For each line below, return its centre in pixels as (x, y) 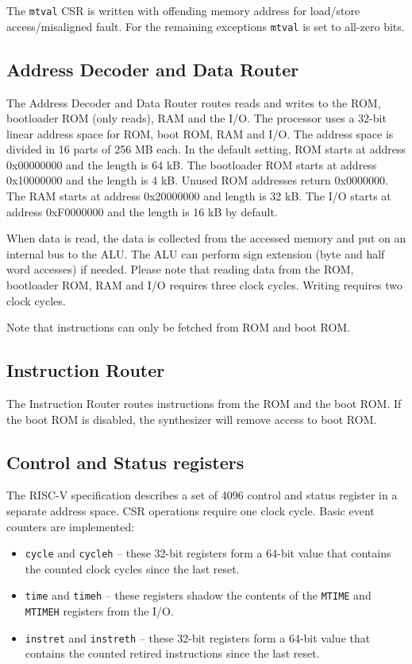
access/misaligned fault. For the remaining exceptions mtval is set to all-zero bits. (206, 26)
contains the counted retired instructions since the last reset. (172, 653)
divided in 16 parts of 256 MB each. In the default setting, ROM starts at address (206, 149)
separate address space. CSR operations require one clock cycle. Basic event (191, 511)
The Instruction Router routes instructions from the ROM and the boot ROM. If (204, 404)
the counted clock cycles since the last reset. (132, 568)
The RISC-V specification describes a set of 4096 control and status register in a (202, 495)
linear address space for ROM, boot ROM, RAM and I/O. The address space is (200, 133)
